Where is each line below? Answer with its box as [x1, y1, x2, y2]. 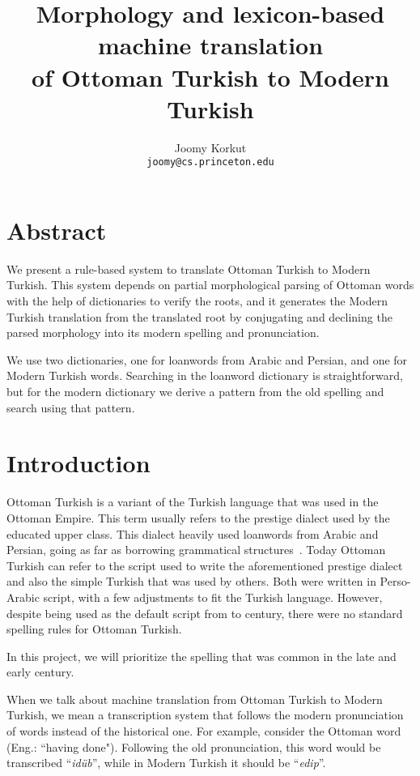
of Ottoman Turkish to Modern [32, 60, 389, 93]
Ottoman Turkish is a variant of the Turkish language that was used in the [6, 493, 379, 510]
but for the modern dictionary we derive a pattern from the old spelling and [6, 383, 384, 400]
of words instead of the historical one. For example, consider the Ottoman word [6, 723, 401, 740]
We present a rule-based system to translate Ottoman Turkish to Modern [6, 260, 371, 277]
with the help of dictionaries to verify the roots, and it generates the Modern [6, 292, 388, 309]
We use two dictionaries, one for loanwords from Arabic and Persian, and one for [6, 351, 408, 368]
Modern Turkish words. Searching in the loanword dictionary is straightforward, [6, 367, 403, 384]
